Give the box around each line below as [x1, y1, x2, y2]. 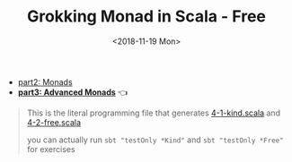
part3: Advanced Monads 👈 [17, 87, 128, 98]
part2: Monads [17, 76, 74, 87]
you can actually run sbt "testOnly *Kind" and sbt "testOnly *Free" [26, 134, 285, 145]
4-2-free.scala [26, 116, 82, 127]
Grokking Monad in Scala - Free [26, 6, 267, 27]
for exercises [26, 143, 75, 154]
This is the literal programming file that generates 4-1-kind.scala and [26, 107, 281, 118]
